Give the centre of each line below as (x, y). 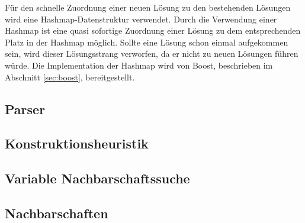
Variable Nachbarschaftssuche (97, 178)
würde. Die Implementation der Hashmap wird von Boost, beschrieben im (139, 65)
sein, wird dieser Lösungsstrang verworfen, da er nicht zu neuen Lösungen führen (152, 54)
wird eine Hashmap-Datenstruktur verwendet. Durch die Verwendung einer (141, 19)
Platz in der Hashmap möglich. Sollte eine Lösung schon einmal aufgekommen (147, 42)
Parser (25, 109)
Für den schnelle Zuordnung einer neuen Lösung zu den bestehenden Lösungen (148, 7)
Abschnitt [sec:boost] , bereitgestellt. (70, 77)
